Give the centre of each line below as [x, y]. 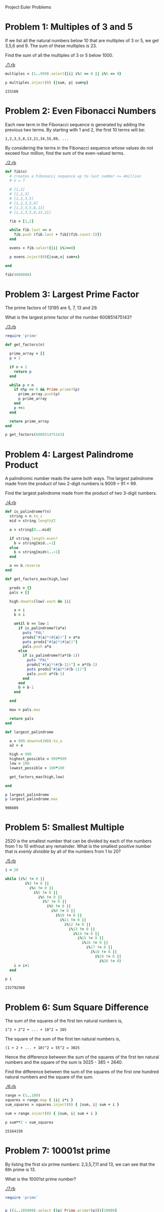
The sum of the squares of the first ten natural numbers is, [64, 1021]
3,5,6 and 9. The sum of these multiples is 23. [51, 46]
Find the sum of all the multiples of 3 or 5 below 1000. [59, 55]
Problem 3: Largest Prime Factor [72, 294]
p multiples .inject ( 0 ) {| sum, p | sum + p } [47, 82]
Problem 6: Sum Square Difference [77, 1007]
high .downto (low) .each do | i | [40, 601]
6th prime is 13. [20, 1169]
